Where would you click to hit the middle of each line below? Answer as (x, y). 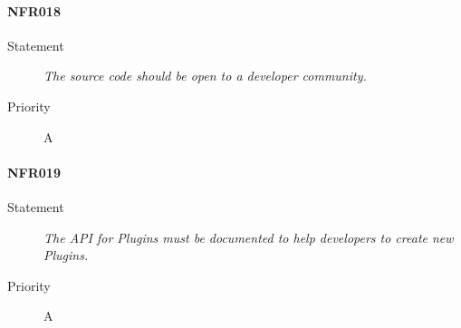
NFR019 (34, 172)
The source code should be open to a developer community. (205, 76)
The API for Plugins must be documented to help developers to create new (249, 237)
